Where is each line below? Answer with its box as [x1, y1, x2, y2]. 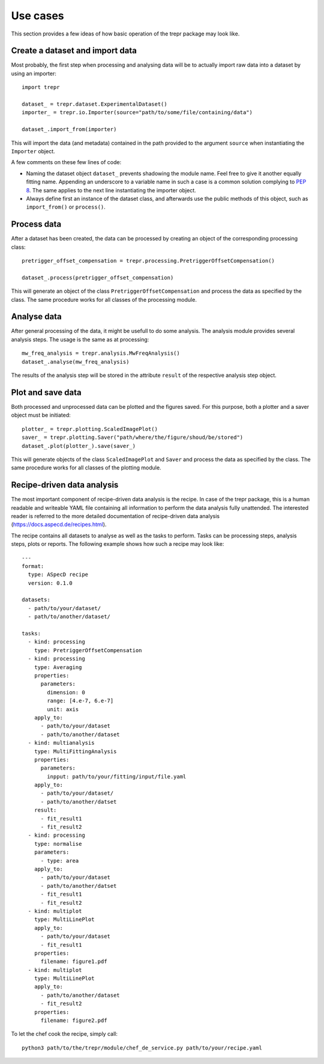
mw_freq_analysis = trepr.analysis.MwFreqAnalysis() [22, 350, 180, 357]
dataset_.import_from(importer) [22, 126, 117, 133]
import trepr [22, 84, 60, 91]
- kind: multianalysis [28, 739, 95, 747]
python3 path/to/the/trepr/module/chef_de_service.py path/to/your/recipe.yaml [22, 1044, 262, 1051]
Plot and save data [11, 387, 82, 397]
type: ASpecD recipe [28, 571, 89, 578]
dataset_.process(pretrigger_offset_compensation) [22, 274, 174, 281]
